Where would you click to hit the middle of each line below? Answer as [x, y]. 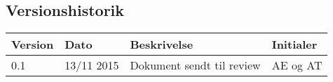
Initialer [294, 44]
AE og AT [297, 65]
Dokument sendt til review [195, 65]
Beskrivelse [162, 44]
